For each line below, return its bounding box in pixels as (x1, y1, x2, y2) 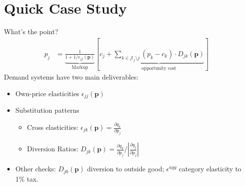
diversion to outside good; (87, 164, 164, 174)
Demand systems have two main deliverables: (4, 72, 139, 82)
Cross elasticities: (27, 122, 78, 132)
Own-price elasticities (15, 88, 79, 98)
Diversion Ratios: (27, 144, 78, 154)
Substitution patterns (15, 105, 79, 115)
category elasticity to (179, 164, 242, 174)
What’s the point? (4, 26, 58, 37)
